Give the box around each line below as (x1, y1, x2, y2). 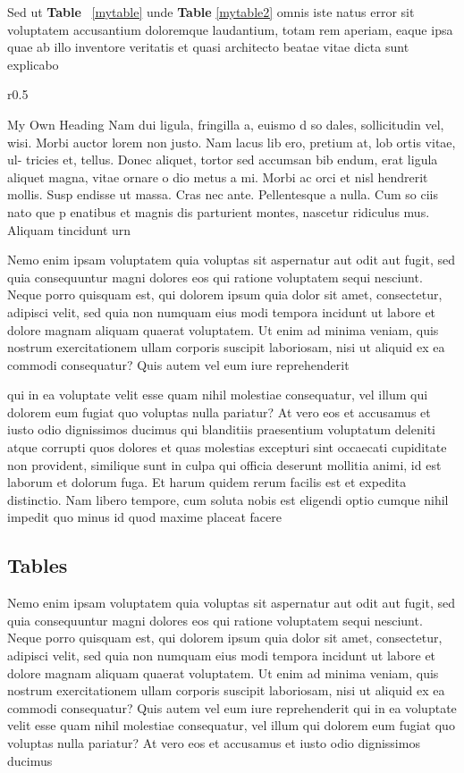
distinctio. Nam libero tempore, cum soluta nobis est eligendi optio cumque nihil (7, 490, 449, 508)
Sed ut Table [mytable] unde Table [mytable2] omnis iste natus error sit (7, 3, 415, 21)
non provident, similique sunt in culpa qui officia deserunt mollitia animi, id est (7, 455, 442, 474)
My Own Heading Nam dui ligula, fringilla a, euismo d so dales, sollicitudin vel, (7, 114, 444, 133)
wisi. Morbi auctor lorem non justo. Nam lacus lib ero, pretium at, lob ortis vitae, (7, 132, 456, 151)
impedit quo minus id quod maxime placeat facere (7, 508, 282, 526)
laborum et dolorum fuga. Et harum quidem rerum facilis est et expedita (7, 473, 407, 492)
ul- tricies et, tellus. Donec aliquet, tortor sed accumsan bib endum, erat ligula (7, 150, 438, 169)
